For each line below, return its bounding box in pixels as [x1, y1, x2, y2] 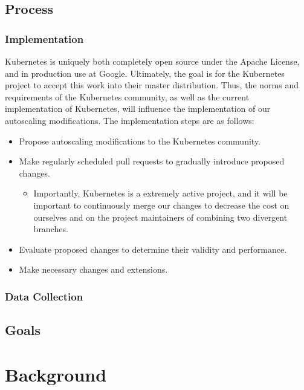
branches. [33, 223, 68, 235]
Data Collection [5, 288, 83, 304]
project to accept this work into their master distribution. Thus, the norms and [5, 79, 299, 91]
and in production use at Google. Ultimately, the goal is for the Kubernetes [5, 67, 285, 79]
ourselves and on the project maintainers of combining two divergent [33, 210, 288, 223]
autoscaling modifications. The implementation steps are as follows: [5, 114, 254, 126]
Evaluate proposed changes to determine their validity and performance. [19, 242, 287, 255]
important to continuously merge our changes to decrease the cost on [33, 198, 289, 211]
